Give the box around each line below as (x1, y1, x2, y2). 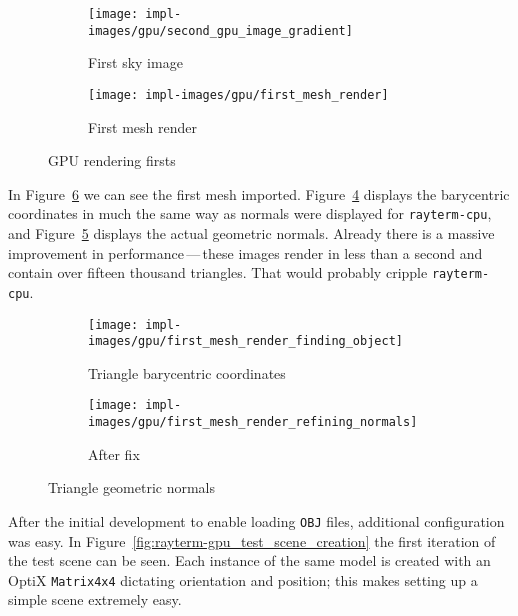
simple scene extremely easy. (8, 589, 182, 610)
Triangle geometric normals (48, 477, 216, 498)
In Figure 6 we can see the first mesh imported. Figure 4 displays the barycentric (8, 183, 510, 204)
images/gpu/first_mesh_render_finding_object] (88, 334, 403, 349)
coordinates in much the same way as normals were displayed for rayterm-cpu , (8, 203, 492, 224)
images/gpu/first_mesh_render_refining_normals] (88, 415, 418, 430)
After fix (88, 443, 140, 464)
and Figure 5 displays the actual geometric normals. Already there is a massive (8, 223, 495, 243)
